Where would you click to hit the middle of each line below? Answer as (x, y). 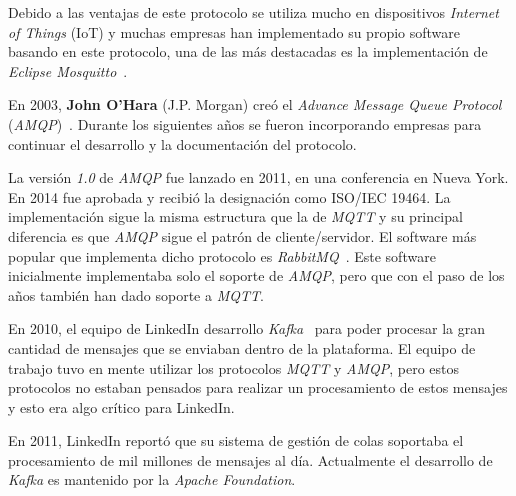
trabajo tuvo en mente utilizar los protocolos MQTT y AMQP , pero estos (234, 367)
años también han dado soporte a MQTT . (136, 294)
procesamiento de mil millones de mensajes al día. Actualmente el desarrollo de (250, 459)
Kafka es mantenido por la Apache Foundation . (152, 479)
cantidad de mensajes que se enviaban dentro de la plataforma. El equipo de (242, 347)
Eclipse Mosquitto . (68, 70)
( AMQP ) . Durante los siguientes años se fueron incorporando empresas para (245, 123)
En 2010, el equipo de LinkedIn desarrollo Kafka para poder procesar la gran (246, 328)
